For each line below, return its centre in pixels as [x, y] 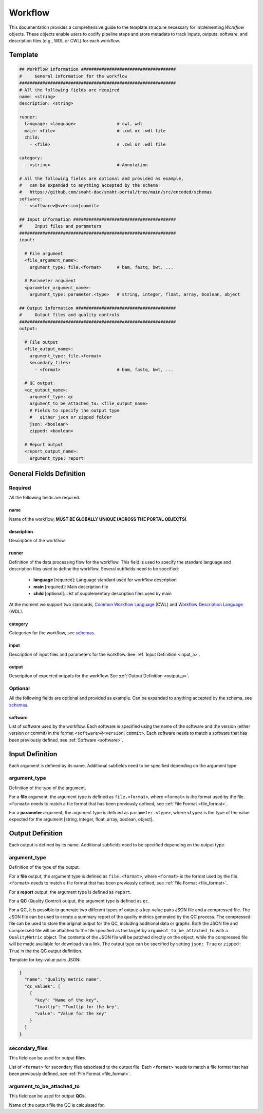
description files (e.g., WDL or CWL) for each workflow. [65, 41]
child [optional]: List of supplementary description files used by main [103, 594]
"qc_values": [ [43, 986]
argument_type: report [56, 458]
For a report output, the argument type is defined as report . [70, 892]
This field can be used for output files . [47, 1058]
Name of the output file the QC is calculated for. [57, 1105]
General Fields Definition [47, 474]
